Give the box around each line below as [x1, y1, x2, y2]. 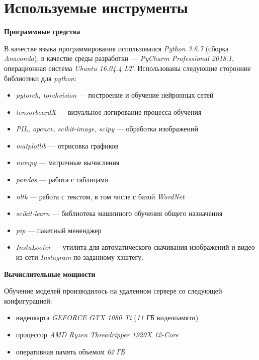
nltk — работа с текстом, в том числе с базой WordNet [16, 191, 185, 201]
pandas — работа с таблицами [16, 174, 109, 185]
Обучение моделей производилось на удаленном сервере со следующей [4, 285, 222, 296]
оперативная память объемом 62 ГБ [16, 346, 125, 356]
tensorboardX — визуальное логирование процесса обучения [16, 106, 202, 117]
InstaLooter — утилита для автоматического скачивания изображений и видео [16, 242, 255, 252]
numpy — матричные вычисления [16, 157, 120, 168]
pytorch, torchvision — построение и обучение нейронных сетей [16, 90, 214, 100]
